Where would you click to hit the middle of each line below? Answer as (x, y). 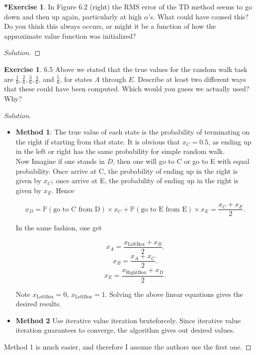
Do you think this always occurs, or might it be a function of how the (110, 26)
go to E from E (164, 209)
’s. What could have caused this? (198, 16)
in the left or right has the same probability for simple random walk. (120, 151)
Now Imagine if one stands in (60, 161)
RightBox (136, 272)
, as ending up (230, 141)
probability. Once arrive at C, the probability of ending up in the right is (127, 171)
